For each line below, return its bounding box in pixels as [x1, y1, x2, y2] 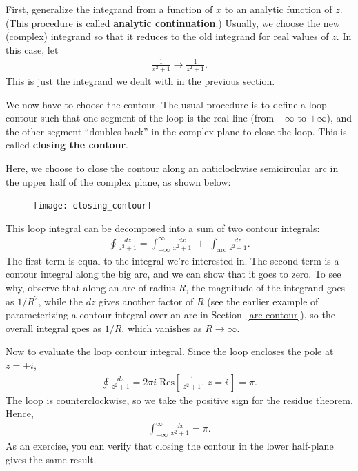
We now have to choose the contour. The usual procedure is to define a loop [6, 97, 327, 111]
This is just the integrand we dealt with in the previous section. [6, 74, 275, 88]
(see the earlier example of [207, 294, 319, 308]
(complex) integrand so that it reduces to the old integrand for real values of [6, 29, 329, 44]
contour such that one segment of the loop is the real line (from [6, 110, 275, 125]
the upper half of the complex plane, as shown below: [6, 174, 231, 189]
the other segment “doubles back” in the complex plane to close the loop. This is [6, 124, 347, 138]
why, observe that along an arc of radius [6, 280, 176, 294]
